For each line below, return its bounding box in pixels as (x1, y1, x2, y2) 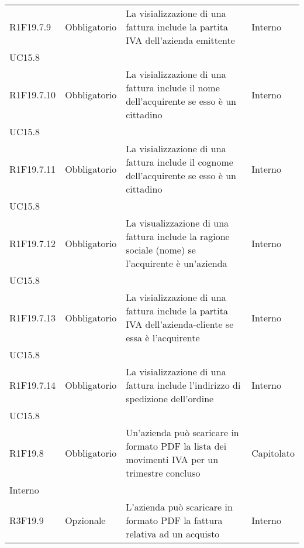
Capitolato (251, 446, 295, 460)
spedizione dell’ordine (126, 392, 214, 405)
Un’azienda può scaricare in (126, 426, 239, 439)
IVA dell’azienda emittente (126, 33, 235, 47)
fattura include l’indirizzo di (126, 378, 241, 392)
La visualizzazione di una (126, 216, 229, 230)
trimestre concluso (126, 466, 201, 479)
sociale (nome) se (126, 243, 196, 256)
